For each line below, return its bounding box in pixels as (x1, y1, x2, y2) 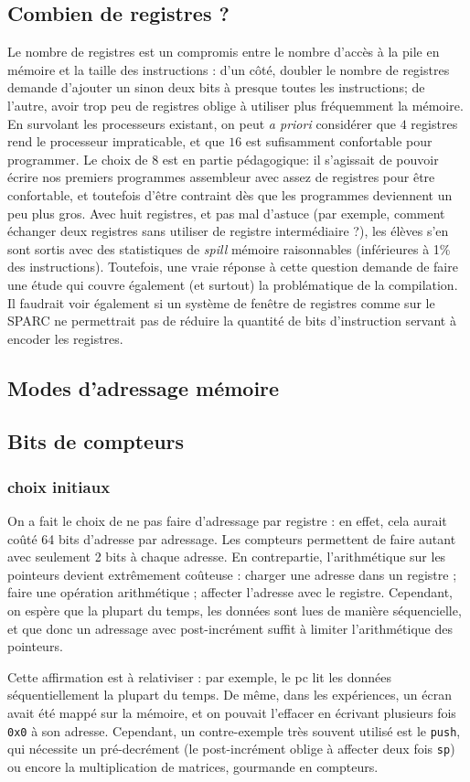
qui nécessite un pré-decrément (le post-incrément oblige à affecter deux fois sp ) (7, 739, 455, 758)
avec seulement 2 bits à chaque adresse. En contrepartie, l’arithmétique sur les (7, 547, 446, 566)
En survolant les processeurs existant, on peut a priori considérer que (7, 113, 397, 133)
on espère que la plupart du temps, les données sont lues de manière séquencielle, (7, 601, 462, 620)
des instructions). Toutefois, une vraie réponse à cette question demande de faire (7, 257, 458, 276)
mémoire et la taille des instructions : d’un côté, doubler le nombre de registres (7, 59, 450, 79)
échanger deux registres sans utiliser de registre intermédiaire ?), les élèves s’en (7, 221, 449, 241)
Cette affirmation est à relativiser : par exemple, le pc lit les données (7, 667, 392, 686)
